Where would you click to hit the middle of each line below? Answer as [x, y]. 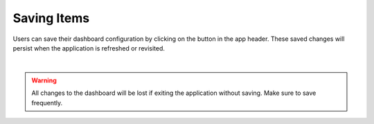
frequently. [47, 103]
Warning [44, 80]
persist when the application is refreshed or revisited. [89, 48]
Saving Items [51, 18]
